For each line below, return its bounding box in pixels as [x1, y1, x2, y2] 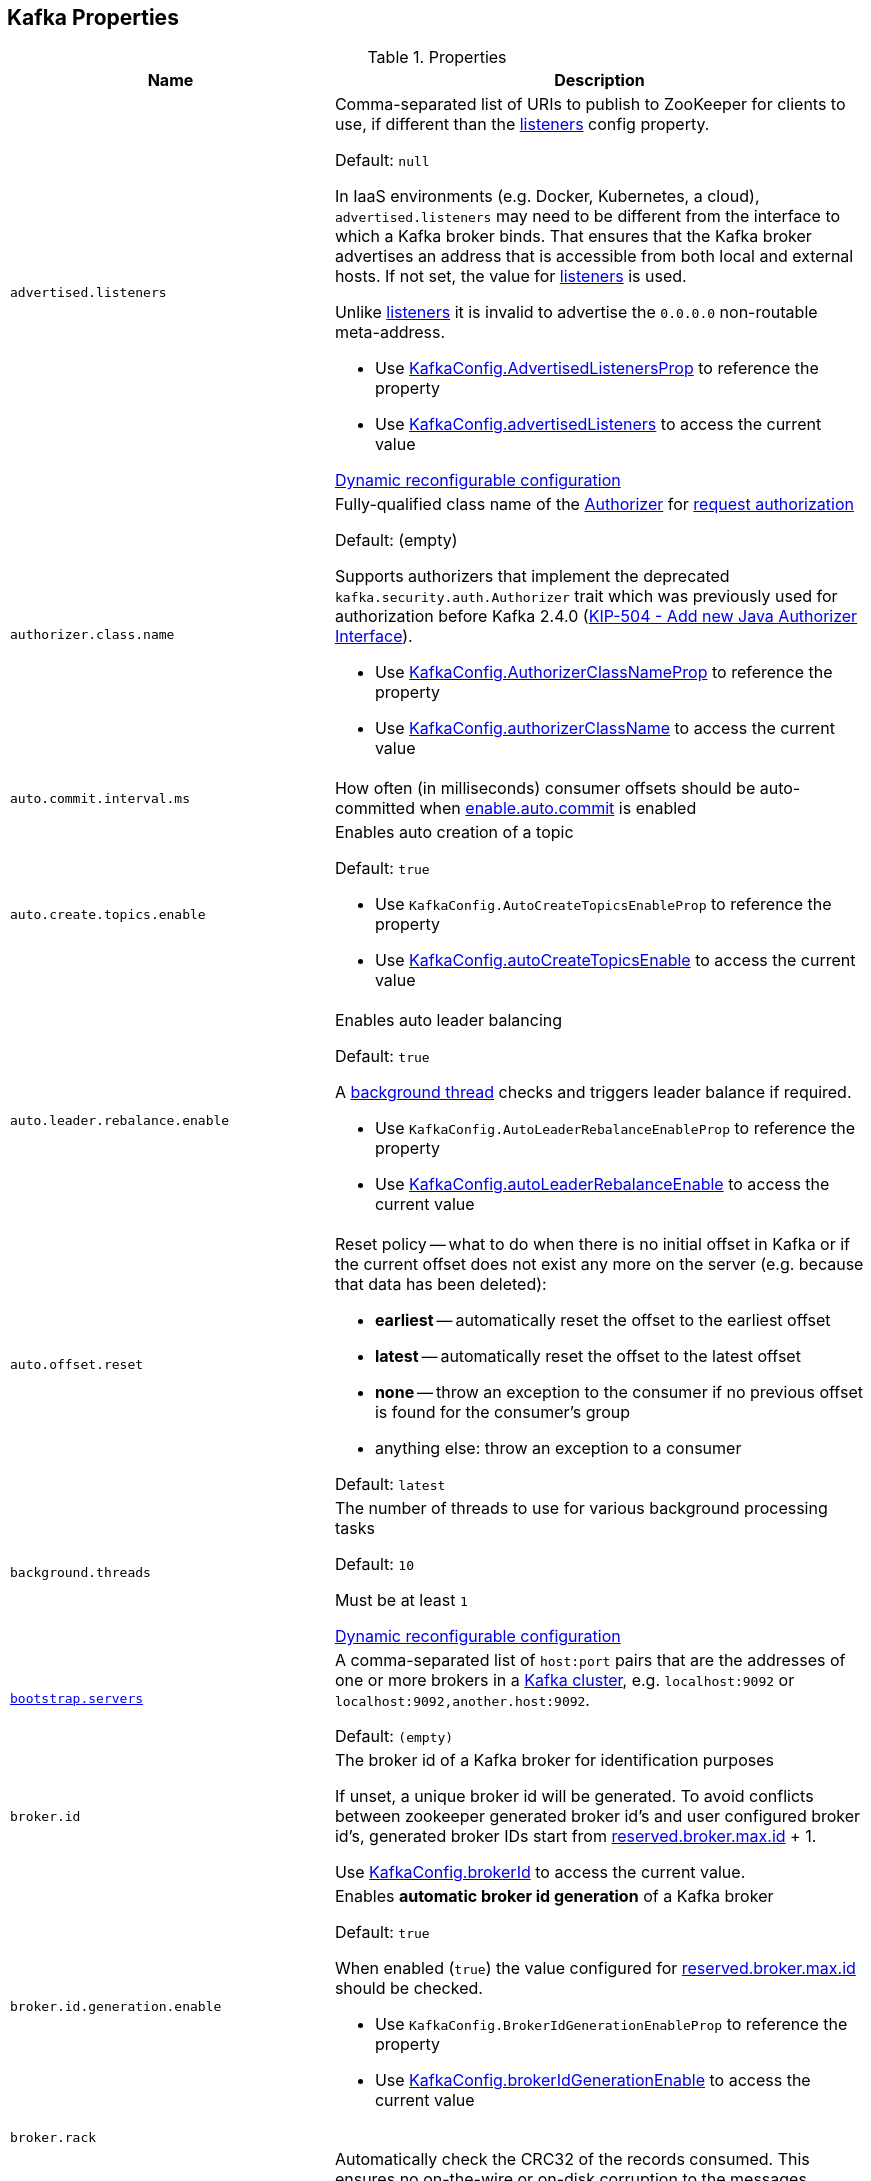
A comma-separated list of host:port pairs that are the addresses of [334, 1650, 846, 1671]
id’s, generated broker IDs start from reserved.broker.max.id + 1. [334, 1826, 817, 1847]
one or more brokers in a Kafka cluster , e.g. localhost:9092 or [334, 1670, 795, 1691]
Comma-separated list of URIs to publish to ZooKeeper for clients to [334, 94, 846, 115]
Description [554, 70, 645, 91]
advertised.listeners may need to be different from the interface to [334, 206, 841, 227]
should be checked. [334, 1978, 483, 1999]
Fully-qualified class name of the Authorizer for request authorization [334, 494, 854, 515]
